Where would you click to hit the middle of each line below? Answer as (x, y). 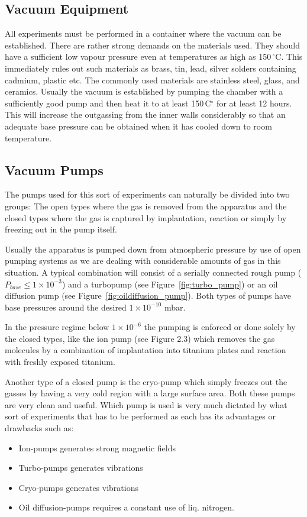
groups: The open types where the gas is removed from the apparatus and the (146, 206)
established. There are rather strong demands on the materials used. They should (152, 45)
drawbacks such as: (39, 428)
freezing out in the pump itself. (61, 229)
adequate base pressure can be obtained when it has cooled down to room (138, 126)
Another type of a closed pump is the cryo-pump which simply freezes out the (146, 381)
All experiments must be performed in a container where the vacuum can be (143, 33)
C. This (289, 56)
